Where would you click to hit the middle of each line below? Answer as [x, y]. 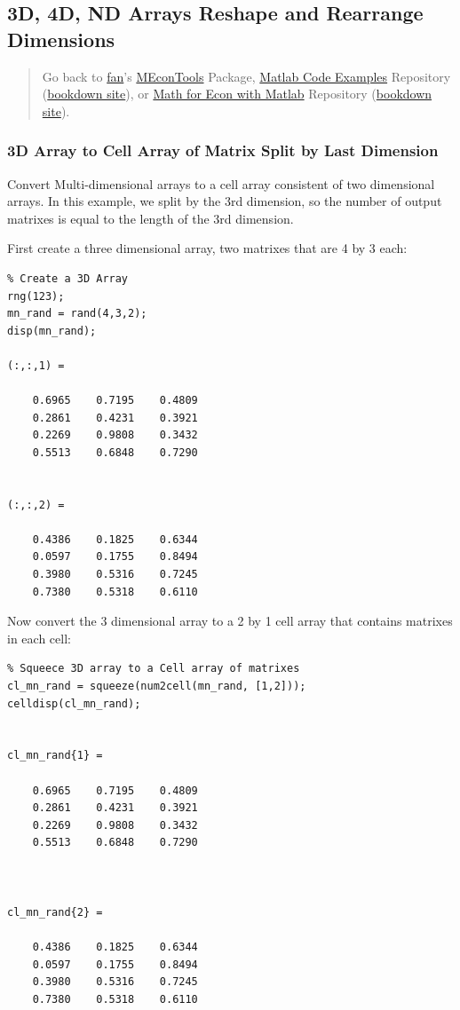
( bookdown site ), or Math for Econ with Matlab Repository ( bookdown [237, 94]
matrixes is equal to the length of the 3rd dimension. [151, 218]
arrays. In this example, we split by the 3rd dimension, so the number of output [225, 201]
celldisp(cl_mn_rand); [74, 703]
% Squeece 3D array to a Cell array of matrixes [154, 669]
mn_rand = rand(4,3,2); [77, 314]
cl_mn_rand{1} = [55, 756]
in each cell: [39, 638]
